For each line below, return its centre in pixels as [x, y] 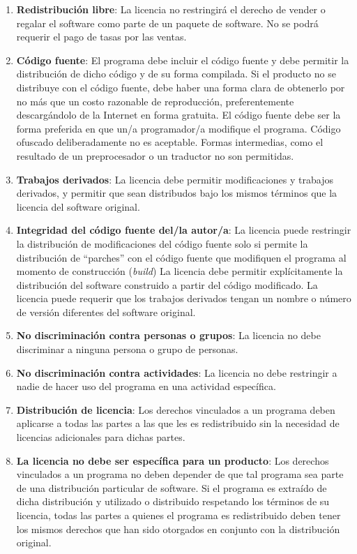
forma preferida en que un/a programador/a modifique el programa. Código [178, 128]
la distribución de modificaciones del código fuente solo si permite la [162, 243]
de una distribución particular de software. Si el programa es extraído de [172, 487]
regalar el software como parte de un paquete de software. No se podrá [167, 23]
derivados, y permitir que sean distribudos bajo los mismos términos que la [177, 193]
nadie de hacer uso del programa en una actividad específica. [146, 386]
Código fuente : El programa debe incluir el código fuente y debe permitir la [183, 60]
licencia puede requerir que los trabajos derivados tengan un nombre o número [184, 298]
